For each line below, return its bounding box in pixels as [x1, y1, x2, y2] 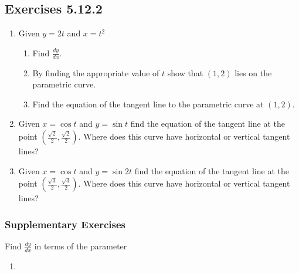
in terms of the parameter [34, 240, 127, 252]
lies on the [235, 66, 272, 79]
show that [167, 66, 203, 79]
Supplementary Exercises [5, 217, 126, 231]
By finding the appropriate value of [32, 66, 159, 79]
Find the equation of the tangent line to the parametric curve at [32, 97, 264, 110]
